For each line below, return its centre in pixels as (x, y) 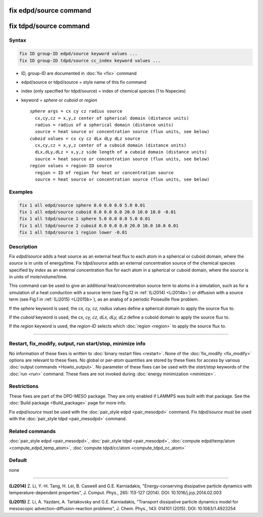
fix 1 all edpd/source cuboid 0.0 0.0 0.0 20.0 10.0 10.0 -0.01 (98, 212)
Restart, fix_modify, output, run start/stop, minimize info (77, 344)
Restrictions (24, 386)
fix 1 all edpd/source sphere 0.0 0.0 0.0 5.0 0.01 (82, 205)
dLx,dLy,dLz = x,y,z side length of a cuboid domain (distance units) (121, 152)
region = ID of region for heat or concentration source (104, 172)
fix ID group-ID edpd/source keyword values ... (78, 54)
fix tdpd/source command (49, 26)
